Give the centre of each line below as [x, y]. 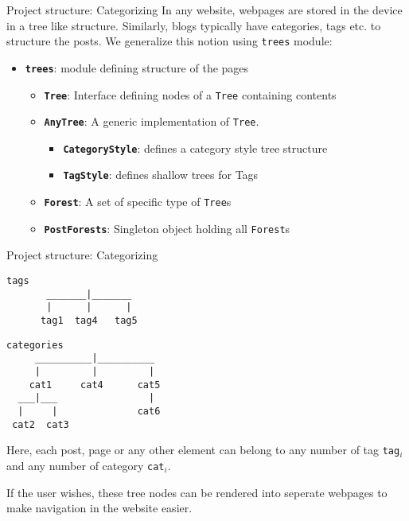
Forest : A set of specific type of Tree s [138, 202]
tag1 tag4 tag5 [89, 321]
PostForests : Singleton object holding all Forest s [167, 228]
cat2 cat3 [41, 424]
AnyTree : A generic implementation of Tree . [152, 121]
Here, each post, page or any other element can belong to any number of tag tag [203, 450]
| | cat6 [89, 411]
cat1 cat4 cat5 [95, 385]
